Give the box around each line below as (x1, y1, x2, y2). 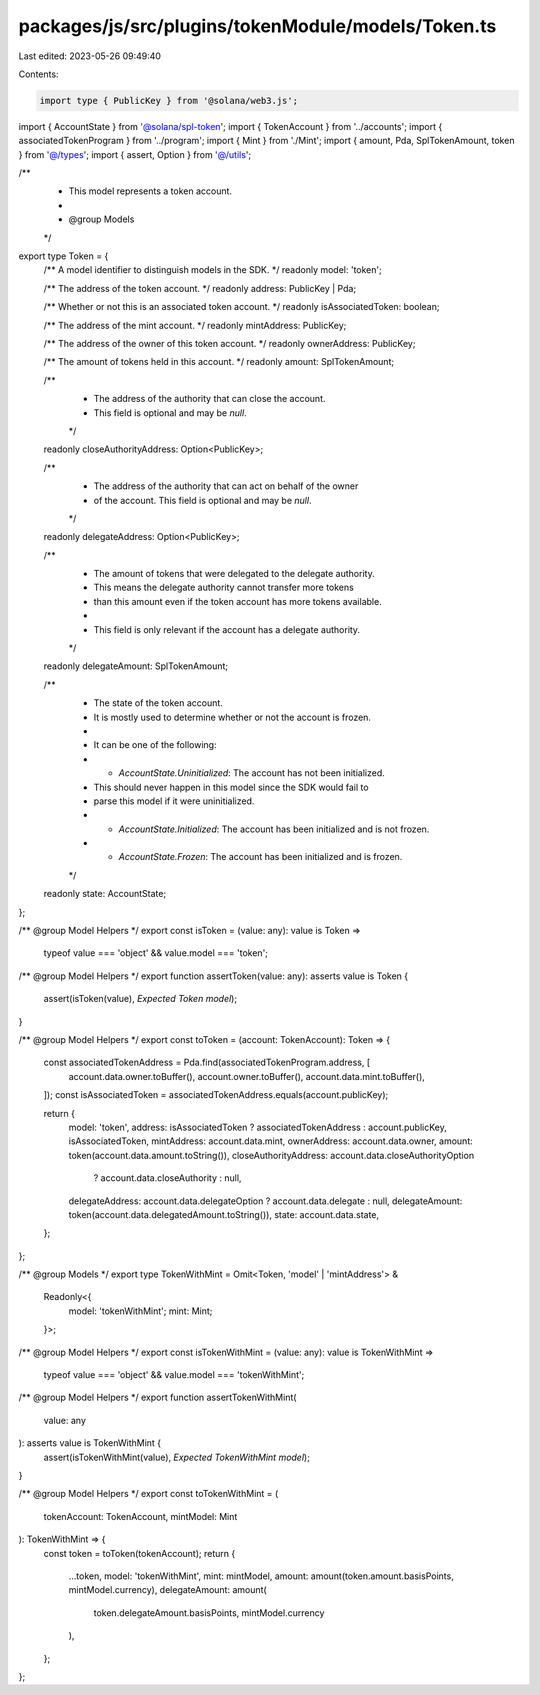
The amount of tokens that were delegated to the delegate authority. (93, 568, 375, 580)
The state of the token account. (93, 697, 224, 709)
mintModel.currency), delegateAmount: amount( (68, 1584, 267, 1596)
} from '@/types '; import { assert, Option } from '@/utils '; (18, 148, 252, 160)
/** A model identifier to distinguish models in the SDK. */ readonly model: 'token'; (43, 264, 382, 276)
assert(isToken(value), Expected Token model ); (43, 993, 238, 1005)
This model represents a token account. (68, 185, 233, 197)
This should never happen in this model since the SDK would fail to (93, 781, 369, 793)
